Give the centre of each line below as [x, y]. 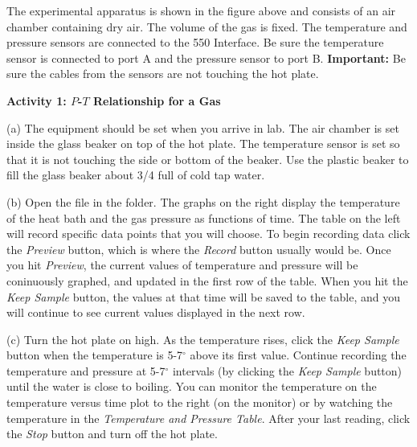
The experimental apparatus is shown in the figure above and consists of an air [201, 10]
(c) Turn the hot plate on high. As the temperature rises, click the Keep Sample [203, 339]
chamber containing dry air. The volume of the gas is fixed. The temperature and [207, 26]
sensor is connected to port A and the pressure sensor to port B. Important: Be [206, 57]
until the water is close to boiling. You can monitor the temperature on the [192, 386]
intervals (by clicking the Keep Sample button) [287, 370]
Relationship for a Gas [157, 100]
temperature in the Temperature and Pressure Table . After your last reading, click [208, 418]
